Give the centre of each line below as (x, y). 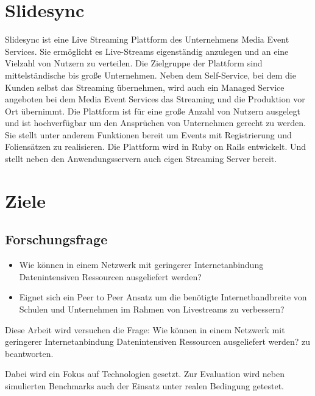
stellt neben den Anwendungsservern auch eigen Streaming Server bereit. (141, 159)
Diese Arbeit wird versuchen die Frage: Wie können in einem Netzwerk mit (145, 329)
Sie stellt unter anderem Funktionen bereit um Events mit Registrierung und (148, 134)
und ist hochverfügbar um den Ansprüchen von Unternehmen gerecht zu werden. (155, 123)
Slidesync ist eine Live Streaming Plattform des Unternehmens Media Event (147, 39)
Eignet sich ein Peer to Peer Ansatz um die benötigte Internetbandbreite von (163, 297)
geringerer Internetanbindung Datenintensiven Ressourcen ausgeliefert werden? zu (158, 341)
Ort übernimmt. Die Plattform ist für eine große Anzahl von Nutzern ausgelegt (153, 111)
